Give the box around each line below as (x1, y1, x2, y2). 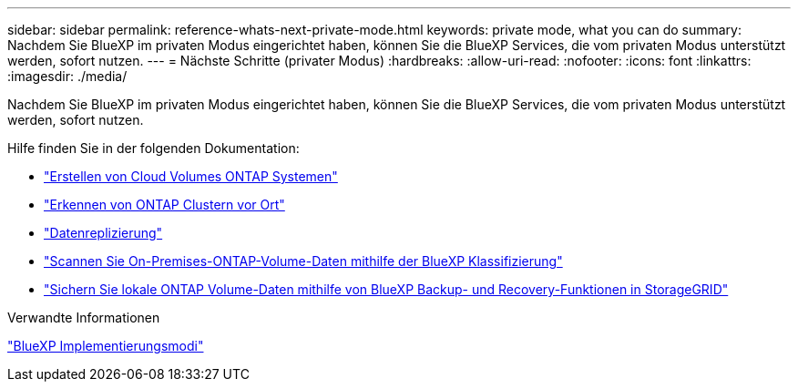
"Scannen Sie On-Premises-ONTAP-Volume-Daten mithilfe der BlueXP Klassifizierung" (44, 253, 563, 269)
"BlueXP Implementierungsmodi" (7, 338, 204, 353)
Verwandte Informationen (7, 310, 160, 325)
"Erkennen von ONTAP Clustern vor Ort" (44, 197, 285, 212)
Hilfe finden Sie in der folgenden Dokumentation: (7, 140, 300, 156)
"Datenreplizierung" (44, 225, 163, 241)
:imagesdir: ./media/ (7, 68, 128, 84)
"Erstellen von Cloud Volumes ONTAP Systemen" (44, 169, 338, 184)
